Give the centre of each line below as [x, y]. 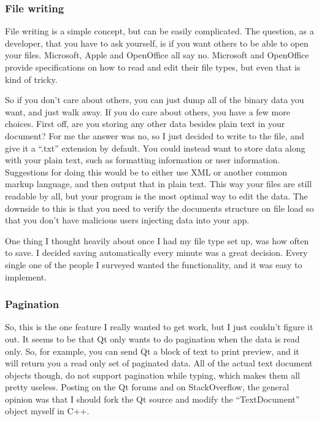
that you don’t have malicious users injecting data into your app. [127, 220]
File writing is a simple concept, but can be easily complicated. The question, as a [159, 31]
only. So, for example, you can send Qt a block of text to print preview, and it [152, 351]
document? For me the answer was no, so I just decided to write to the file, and [155, 135]
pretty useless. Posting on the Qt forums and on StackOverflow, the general [147, 387]
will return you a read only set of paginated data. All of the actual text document [159, 363]
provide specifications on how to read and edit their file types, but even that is [153, 67]
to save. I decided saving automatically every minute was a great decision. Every [156, 253]
